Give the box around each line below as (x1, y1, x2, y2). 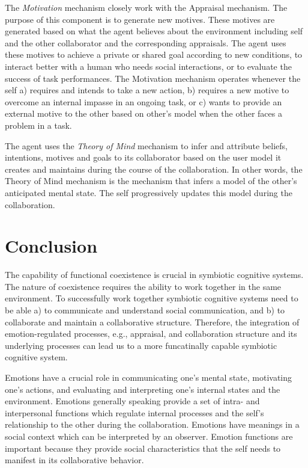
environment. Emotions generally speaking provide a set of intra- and (5, 395, 260, 407)
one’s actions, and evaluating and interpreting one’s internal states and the (5, 383, 280, 395)
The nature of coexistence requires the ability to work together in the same (5, 280, 282, 292)
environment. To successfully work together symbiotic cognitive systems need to (5, 292, 298, 304)
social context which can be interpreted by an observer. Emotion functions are (5, 430, 293, 442)
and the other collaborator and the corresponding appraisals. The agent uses (5, 36, 286, 49)
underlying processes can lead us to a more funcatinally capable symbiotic (5, 339, 277, 351)
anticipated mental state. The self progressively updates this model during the (5, 186, 292, 199)
